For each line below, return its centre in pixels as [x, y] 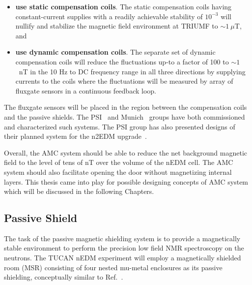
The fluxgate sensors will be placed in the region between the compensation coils [126, 107]
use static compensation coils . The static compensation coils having [124, 6]
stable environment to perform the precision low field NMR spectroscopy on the [124, 248]
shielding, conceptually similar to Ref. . [64, 277]
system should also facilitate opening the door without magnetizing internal [118, 172]
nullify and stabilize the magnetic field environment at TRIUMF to [117, 26]
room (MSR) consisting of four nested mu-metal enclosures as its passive [113, 267]
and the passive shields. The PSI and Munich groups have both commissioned [125, 116]
